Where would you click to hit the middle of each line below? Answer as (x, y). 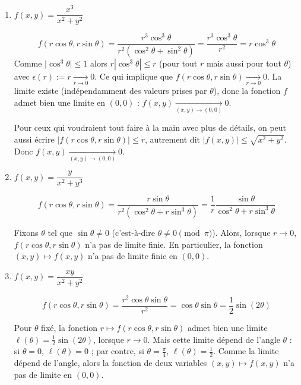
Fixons (26, 232)
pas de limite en (43, 374)
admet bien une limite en (60, 102)
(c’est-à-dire (133, 232)
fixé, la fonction (69, 327)
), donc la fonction (247, 91)
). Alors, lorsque (241, 232)
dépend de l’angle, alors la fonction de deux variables (110, 363)
